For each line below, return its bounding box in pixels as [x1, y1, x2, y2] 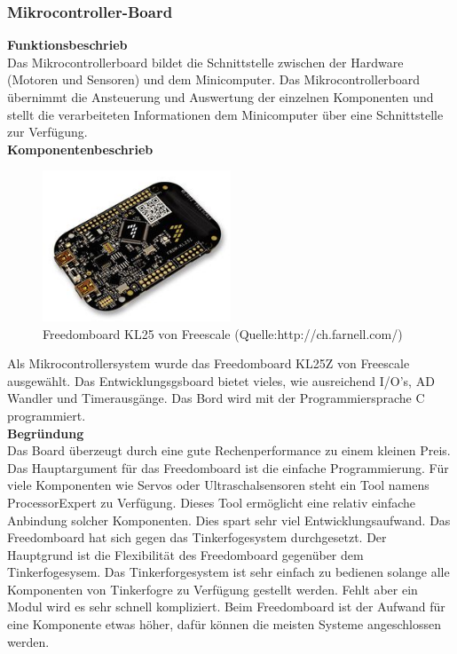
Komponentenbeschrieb [7, 139, 154, 158]
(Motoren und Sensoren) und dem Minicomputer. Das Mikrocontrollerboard [7, 70, 421, 89]
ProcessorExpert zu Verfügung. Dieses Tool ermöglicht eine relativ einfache [7, 492, 416, 511]
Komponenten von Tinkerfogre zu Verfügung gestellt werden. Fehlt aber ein [7, 579, 418, 598]
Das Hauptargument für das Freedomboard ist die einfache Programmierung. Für [7, 458, 449, 477]
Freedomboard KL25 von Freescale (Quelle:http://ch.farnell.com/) [43, 324, 403, 343]
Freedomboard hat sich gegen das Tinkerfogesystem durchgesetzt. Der [7, 528, 387, 547]
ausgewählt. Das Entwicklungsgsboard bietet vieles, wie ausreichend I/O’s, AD [7, 371, 435, 390]
